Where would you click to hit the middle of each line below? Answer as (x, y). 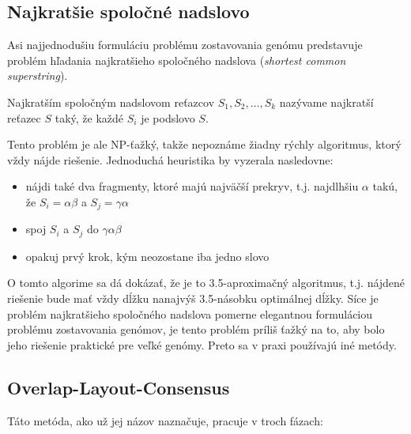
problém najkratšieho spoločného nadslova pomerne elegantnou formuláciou (190, 313)
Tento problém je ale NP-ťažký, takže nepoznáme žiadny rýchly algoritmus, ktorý (204, 144)
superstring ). (38, 75)
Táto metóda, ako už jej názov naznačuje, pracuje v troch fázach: (165, 420)
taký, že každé (89, 117)
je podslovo (168, 117)
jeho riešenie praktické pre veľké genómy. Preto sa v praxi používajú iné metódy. (202, 344)
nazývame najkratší (326, 102)
